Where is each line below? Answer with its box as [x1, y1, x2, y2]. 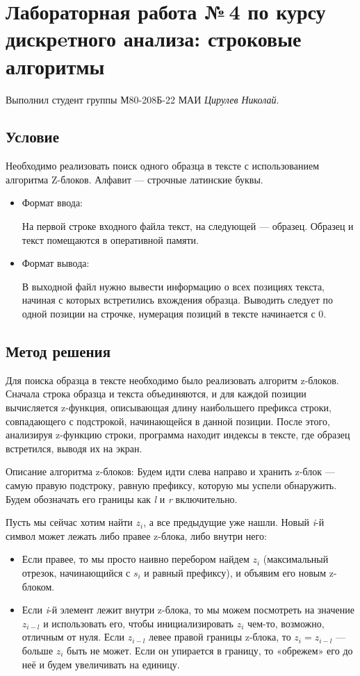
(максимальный [263, 552, 329, 566]
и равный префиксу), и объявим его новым [144, 565, 327, 579]
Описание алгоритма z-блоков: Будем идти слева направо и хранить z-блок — [6, 464, 335, 479]
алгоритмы [6, 51, 105, 80]
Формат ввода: [22, 195, 83, 210]
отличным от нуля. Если [22, 629, 125, 644]
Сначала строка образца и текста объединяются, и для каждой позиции [6, 386, 306, 401]
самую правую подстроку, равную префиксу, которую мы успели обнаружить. [6, 478, 337, 492]
